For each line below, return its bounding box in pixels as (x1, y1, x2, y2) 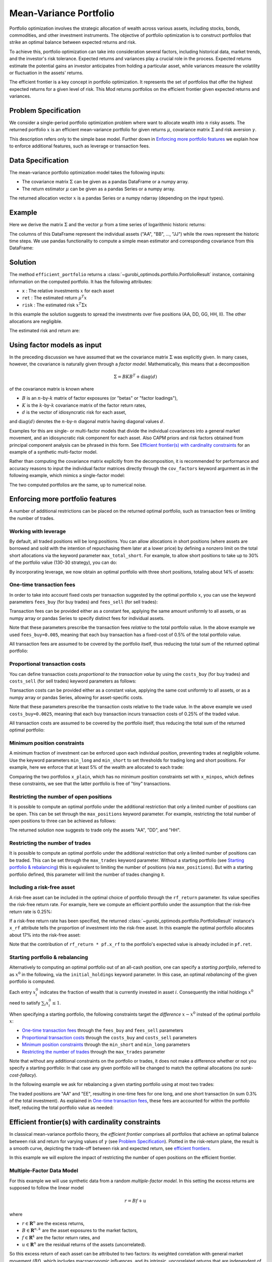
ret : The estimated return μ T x (22, 294, 87, 301)
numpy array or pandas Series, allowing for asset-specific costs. (9, 694, 144, 700)
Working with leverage (9, 528, 66, 535)
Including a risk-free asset (9, 884, 75, 891)
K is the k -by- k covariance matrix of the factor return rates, (22, 402, 147, 408)
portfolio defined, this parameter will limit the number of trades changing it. (9, 871, 165, 877)
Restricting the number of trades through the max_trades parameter (22, 1048, 166, 1055)
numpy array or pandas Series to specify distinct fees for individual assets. (9, 615, 165, 621)
